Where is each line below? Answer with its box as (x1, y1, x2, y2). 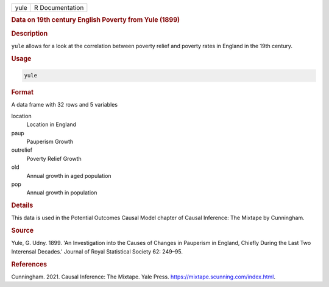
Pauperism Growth (26, 138, 74, 145)
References (11, 260, 48, 268)
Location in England (26, 121, 76, 128)
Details (11, 201, 34, 210)
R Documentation (34, 4, 84, 12)
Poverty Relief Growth (26, 155, 82, 162)
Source (11, 226, 34, 235)
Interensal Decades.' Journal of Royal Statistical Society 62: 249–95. (11, 247, 183, 255)
